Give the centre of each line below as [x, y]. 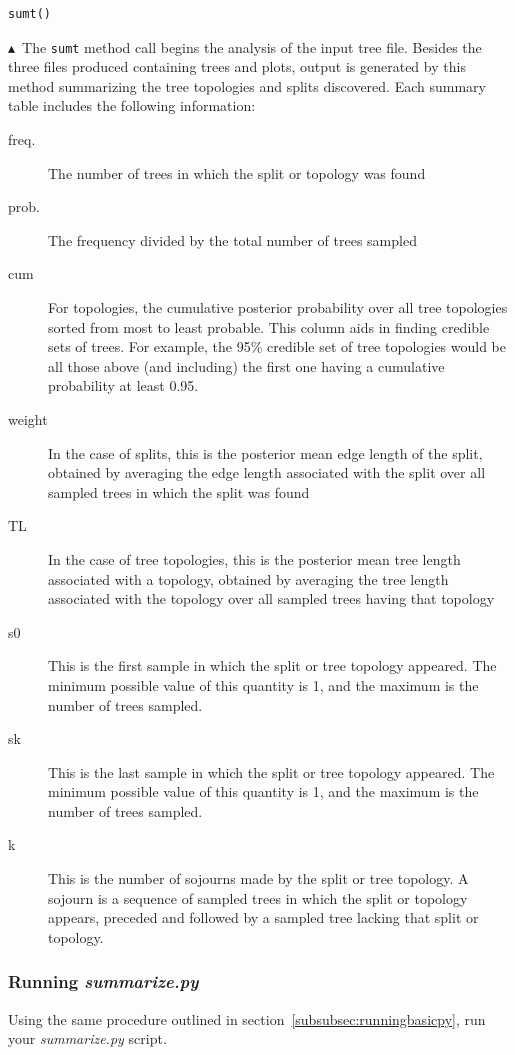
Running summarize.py [103, 981]
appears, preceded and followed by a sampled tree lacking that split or [263, 917]
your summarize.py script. [87, 1038]
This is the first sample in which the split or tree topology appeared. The [272, 665]
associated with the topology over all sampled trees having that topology [271, 598]
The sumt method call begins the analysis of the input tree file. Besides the [252, 46]
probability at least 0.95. [123, 385]
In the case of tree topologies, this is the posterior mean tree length [254, 558]
